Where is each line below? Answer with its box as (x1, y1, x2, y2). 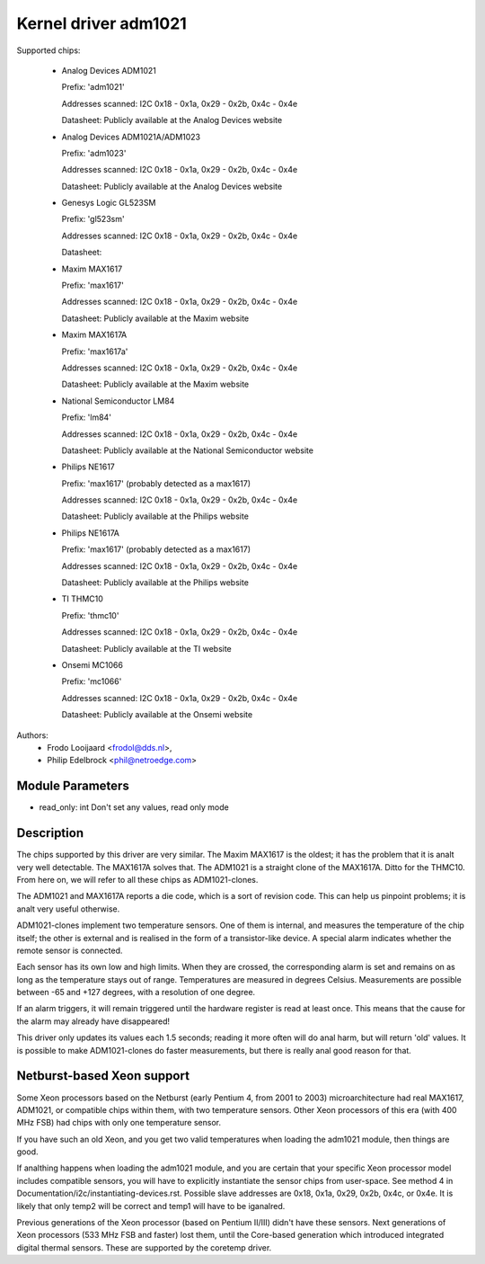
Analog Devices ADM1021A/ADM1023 (61, 131, 201, 142)
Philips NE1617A (61, 527, 120, 539)
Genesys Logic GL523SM (61, 198, 156, 209)
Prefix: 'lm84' (61, 412, 112, 423)
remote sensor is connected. (16, 945, 123, 956)
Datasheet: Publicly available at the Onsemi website (61, 709, 253, 720)
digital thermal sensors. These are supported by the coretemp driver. (16, 1242, 272, 1253)
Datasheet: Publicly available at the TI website (61, 643, 233, 654)
